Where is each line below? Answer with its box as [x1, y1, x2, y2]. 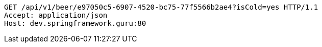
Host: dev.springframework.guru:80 [4, 19, 146, 27]
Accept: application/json [4, 11, 108, 19]
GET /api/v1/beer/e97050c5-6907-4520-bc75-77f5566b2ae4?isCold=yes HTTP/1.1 [4, 3, 318, 11]
